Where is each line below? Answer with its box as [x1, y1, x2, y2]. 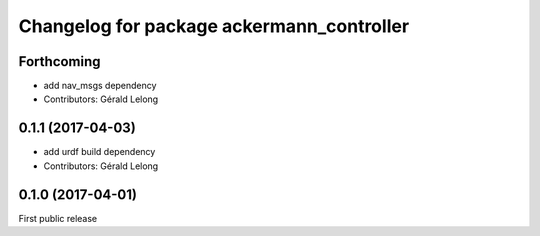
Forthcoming [18, 53, 101, 70]
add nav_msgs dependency [43, 80, 157, 92]
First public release [18, 212, 98, 224]
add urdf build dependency [43, 146, 156, 158]
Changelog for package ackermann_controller [18, 15, 410, 37]
